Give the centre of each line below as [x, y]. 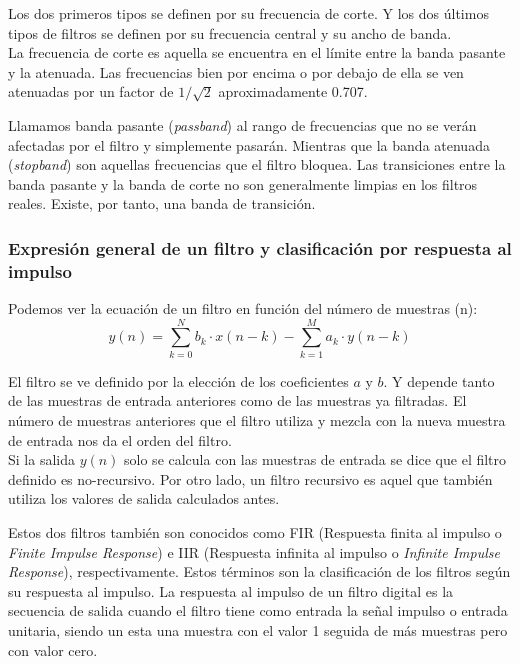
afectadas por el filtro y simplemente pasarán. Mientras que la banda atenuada [249, 144]
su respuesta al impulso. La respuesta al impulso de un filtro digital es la [231, 590]
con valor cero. [53, 649]
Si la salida [41, 459]
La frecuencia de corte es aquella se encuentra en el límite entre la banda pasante [257, 52]
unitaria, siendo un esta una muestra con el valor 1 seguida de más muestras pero [258, 629]
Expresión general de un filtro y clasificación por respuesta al [260, 247]
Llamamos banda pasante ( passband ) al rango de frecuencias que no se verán [242, 124]
